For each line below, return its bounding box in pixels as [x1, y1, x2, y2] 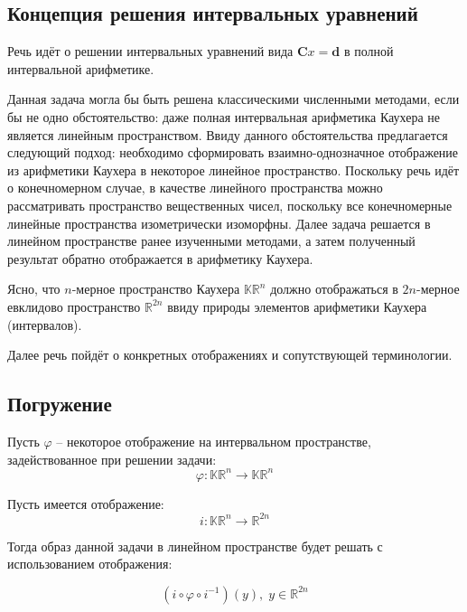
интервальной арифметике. [7, 59, 154, 78]
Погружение [7, 390, 112, 418]
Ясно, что [7, 279, 61, 298]
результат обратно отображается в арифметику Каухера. [7, 249, 313, 268]
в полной [343, 42, 394, 61]
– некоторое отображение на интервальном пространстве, [56, 431, 371, 450]
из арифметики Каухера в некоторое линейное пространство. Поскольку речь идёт [7, 160, 460, 179]
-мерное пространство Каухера [71, 279, 240, 298]
